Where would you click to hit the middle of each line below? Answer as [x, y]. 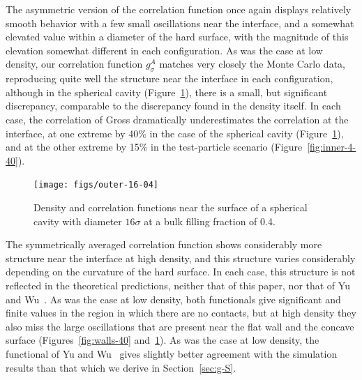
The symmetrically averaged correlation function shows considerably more [164, 244]
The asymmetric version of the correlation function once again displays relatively [179, 9]
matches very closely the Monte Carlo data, [252, 64]
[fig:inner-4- [332, 147]
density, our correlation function [74, 64]
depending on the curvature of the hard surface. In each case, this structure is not [181, 272]
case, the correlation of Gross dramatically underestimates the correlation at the [177, 119]
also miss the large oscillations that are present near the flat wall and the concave [180, 326]
